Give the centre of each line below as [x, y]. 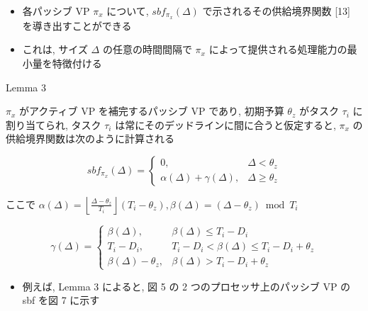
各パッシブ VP [56, 11]
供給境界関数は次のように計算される [90, 138]
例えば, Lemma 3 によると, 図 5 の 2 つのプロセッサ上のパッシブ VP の [186, 286]
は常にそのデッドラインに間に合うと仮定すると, [225, 124]
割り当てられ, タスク [54, 124]
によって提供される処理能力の [278, 49]
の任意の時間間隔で [147, 49]
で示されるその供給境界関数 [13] [276, 11]
